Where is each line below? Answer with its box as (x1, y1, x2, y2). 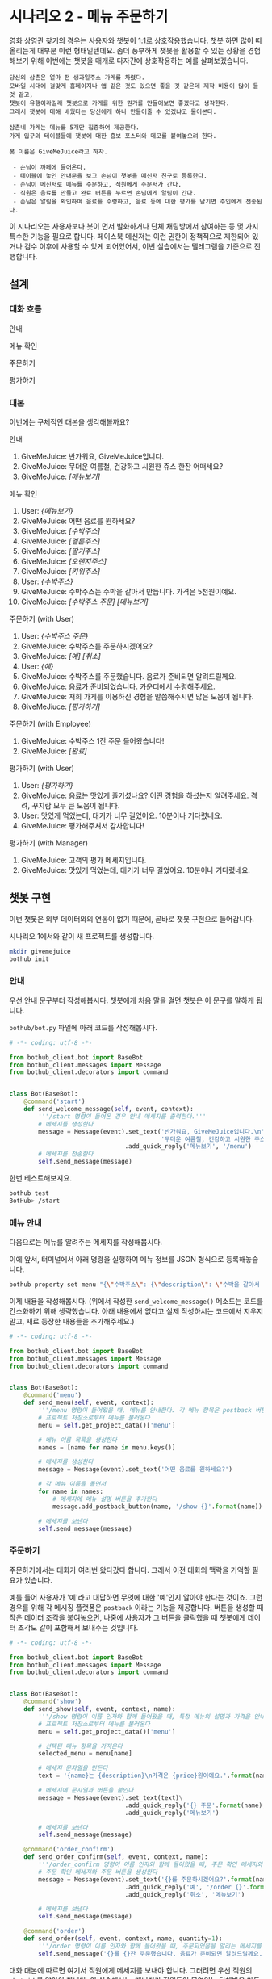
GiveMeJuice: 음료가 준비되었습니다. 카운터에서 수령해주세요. (20, 681, 216, 691)
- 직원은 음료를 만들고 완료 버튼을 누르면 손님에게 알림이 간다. (12, 189, 197, 197)
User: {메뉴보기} (20, 505, 73, 515)
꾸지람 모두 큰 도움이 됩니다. (31, 800, 120, 810)
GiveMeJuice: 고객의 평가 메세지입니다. (20, 855, 147, 865)
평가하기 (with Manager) (9, 837, 88, 848)
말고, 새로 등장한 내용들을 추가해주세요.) (9, 1316, 135, 1326)
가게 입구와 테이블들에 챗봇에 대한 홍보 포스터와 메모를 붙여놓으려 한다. (9, 132, 217, 140)
